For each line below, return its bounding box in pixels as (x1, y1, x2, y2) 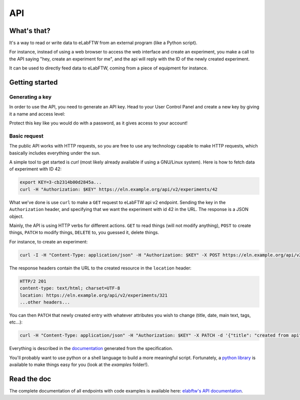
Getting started (9, 78, 58, 87)
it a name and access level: (9, 110, 65, 117)
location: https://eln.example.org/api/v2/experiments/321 (19, 292, 167, 298)
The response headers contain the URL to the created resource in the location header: (9, 265, 192, 271)
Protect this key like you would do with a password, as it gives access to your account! (9, 120, 187, 126)
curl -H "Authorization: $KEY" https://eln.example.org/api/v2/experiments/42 (19, 186, 217, 192)
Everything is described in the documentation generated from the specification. (9, 345, 173, 351)
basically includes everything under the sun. (9, 150, 101, 156)
